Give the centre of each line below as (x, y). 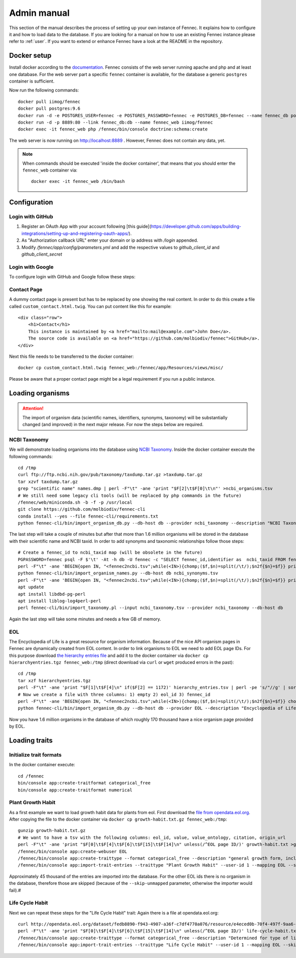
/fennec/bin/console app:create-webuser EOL (73, 851)
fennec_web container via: (50, 170)
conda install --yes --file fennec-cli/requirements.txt (88, 516)
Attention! (33, 408)
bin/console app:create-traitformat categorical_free (84, 783)
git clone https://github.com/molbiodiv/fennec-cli (82, 509)
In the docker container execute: (42, 765)
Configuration (31, 202)
